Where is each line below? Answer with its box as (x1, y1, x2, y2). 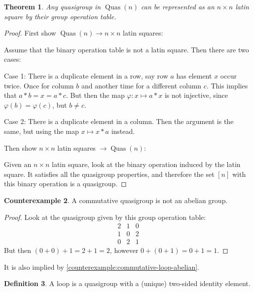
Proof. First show (4, 28, 56, 38)
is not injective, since (164, 90, 228, 100)
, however (109, 245, 139, 255)
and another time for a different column (81, 80, 202, 90)
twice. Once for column (4, 80, 74, 90)
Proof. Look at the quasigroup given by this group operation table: (4, 211, 206, 222)
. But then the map (66, 90, 125, 100)
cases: (4, 54, 21, 64)
